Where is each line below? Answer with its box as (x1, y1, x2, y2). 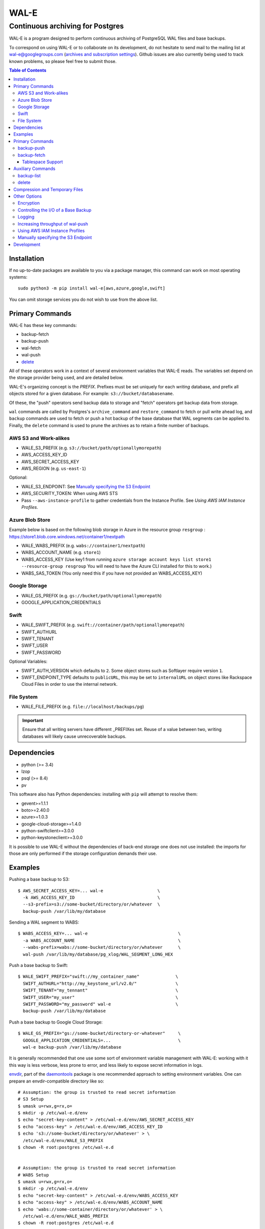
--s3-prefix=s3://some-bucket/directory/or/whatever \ (23, 902, 160, 907)
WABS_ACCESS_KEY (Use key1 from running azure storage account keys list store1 (21, 556, 212, 562)
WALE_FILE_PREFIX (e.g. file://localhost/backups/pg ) (21, 703, 144, 710)
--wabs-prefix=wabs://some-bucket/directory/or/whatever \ (23, 944, 181, 950)
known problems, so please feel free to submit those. (9, 58, 117, 64)
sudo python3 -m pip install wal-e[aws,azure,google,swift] (18, 286, 165, 291)
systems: (9, 274, 27, 280)
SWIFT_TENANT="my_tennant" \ (23, 988, 179, 993)
